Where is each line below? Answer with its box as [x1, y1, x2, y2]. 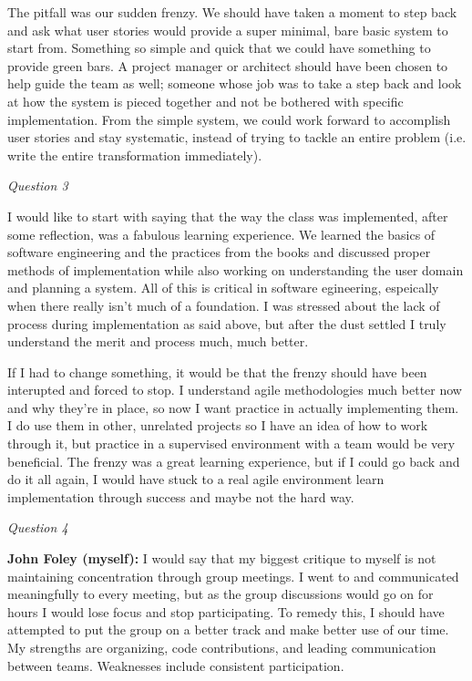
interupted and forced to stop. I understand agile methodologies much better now [7, 380, 462, 399]
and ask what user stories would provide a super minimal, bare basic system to [7, 20, 448, 39]
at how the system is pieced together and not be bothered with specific [7, 91, 404, 110]
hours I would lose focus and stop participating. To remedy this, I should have [7, 602, 445, 621]
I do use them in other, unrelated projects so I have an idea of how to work [7, 416, 428, 435]
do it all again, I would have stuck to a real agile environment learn [7, 469, 385, 489]
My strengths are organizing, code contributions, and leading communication [7, 638, 436, 656]
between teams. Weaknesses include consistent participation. [7, 655, 344, 675]
